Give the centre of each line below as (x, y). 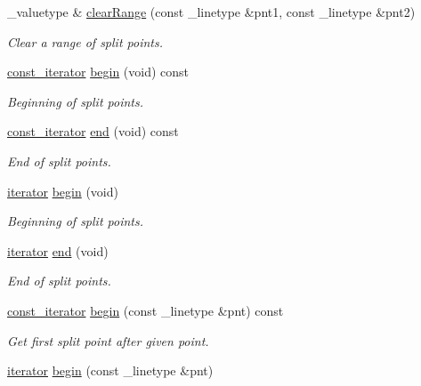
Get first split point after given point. (108, 340)
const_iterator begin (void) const (98, 72)
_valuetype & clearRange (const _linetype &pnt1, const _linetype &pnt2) (211, 12)
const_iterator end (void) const (93, 131)
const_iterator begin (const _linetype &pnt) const (146, 310)
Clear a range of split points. (85, 41)
